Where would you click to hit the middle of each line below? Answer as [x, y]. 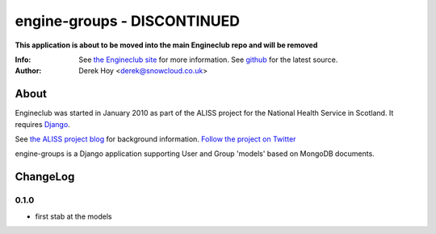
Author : [28, 71]
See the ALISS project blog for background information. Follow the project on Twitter [155, 139]
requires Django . [42, 124]
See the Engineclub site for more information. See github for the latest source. [208, 60]
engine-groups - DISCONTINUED [127, 21]
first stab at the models [73, 216]
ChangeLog [45, 177]
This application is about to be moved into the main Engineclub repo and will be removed [166, 45]
